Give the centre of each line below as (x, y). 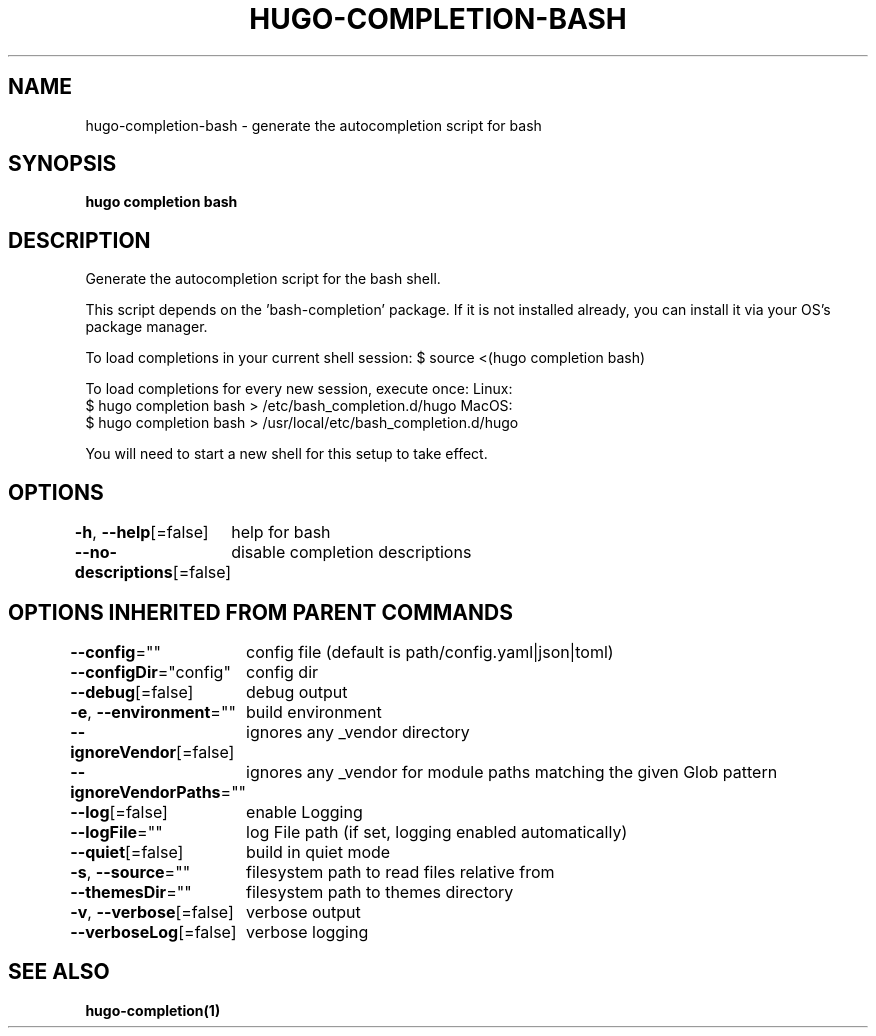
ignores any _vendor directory (358, 731)
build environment (314, 711)
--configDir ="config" (150, 671)
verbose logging (307, 931)
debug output (297, 691)
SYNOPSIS (62, 164)
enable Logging (304, 811)
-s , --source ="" (130, 871)
